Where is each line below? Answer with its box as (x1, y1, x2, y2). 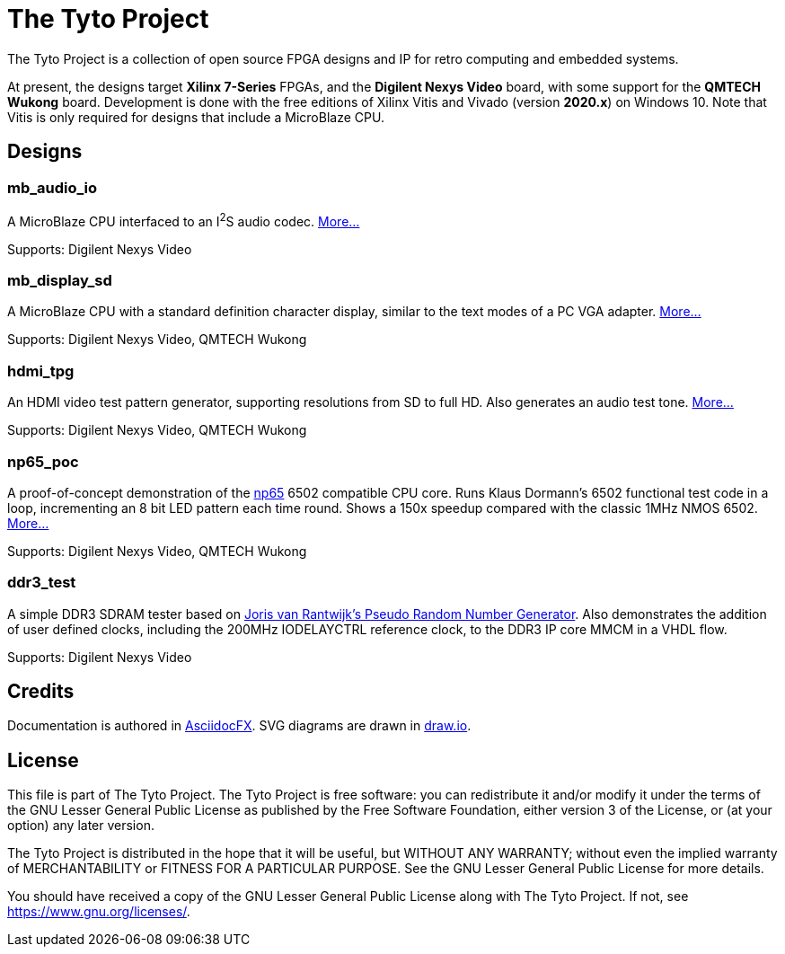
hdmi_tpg (7, 361, 75, 380)
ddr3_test (7, 573, 76, 592)
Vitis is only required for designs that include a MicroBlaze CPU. (7, 109, 384, 125)
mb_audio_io (7, 178, 98, 197)
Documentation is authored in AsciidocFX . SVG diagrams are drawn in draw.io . (7, 718, 472, 734)
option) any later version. (7, 817, 154, 834)
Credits (7, 680, 75, 703)
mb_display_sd (7, 271, 112, 289)
